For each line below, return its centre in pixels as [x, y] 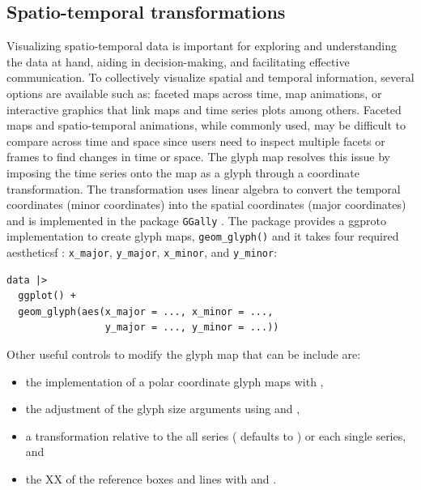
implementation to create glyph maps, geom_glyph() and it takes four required [203, 236]
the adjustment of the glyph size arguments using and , [163, 409]
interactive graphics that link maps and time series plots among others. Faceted [204, 109]
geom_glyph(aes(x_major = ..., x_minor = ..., [146, 311]
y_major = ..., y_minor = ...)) [192, 328]
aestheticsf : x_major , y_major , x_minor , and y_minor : [142, 252]
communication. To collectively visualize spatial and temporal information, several [210, 77]
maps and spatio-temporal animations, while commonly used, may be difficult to [206, 125]
